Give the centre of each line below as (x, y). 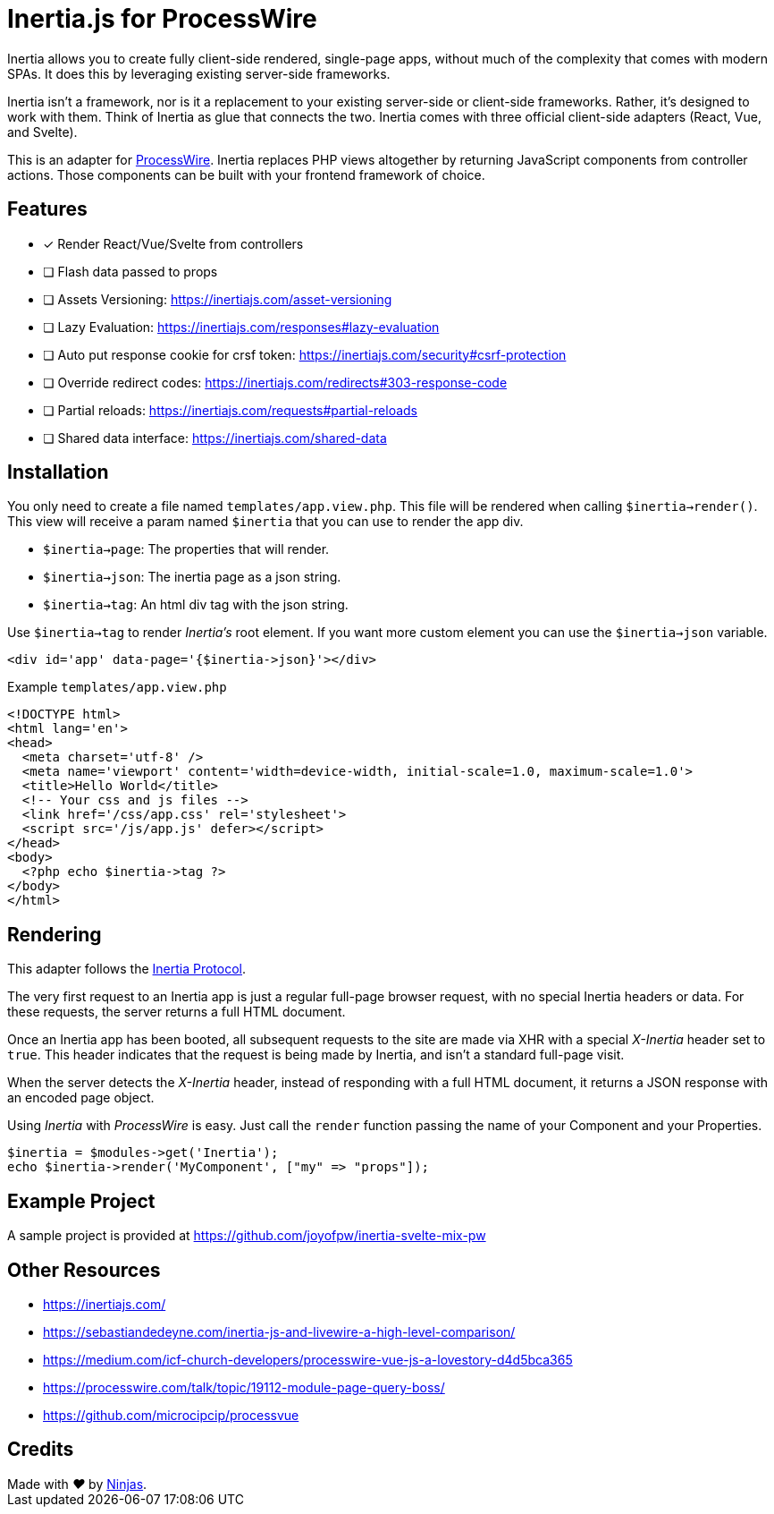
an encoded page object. (81, 1098)
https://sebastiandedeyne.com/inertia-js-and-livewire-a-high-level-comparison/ (279, 1331)
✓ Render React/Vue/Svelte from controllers (173, 243)
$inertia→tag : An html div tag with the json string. (196, 605)
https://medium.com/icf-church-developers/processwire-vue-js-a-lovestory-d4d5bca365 (308, 1359)
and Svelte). (42, 132)
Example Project (81, 1201)
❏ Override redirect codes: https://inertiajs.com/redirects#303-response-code (275, 382)
